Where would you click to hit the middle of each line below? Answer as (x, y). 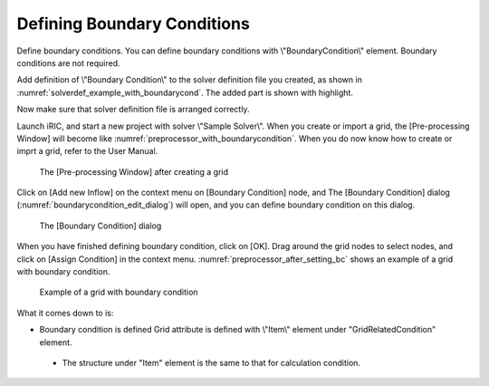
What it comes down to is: (65, 313)
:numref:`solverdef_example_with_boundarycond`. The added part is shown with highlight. (185, 92)
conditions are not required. (69, 63)
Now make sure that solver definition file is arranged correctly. (133, 110)
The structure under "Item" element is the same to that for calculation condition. (211, 362)
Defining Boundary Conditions (134, 24)
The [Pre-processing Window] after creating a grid (134, 171)
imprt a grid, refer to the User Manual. (87, 151)
